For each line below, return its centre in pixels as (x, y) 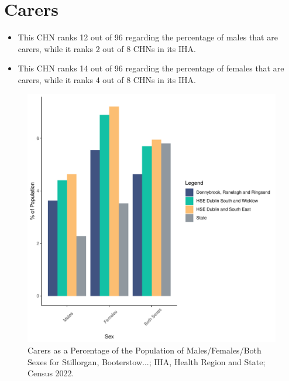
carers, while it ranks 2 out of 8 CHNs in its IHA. (107, 48)
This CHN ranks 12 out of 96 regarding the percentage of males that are (148, 37)
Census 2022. (51, 373)
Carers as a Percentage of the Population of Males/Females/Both (144, 350)
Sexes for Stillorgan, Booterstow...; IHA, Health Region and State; (147, 361)
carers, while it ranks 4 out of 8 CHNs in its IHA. (107, 79)
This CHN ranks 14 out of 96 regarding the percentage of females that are (151, 68)
